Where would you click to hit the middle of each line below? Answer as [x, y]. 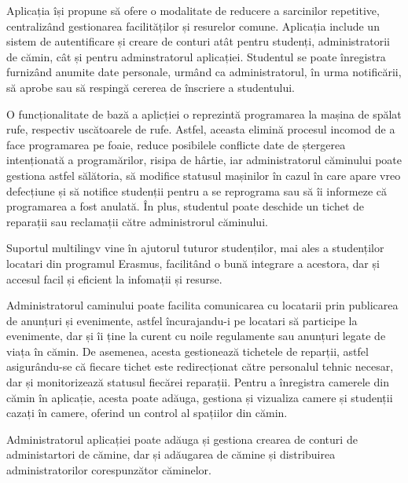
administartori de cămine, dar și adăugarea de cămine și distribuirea [171, 454]
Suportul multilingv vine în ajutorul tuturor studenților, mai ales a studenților [195, 248]
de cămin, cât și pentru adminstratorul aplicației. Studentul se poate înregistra [196, 56]
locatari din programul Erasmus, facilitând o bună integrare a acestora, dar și [193, 263]
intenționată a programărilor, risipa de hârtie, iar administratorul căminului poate [204, 160]
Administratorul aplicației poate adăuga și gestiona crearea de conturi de [182, 439]
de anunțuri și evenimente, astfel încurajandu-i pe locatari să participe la [182, 320]
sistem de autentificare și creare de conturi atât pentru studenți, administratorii [198, 41]
